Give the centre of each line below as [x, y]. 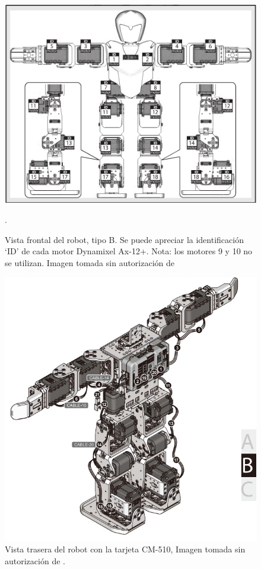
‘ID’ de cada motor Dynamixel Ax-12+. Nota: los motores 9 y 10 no [129, 251]
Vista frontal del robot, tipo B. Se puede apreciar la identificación [124, 239]
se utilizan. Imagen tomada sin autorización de [90, 262]
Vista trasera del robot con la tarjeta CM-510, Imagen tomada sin [125, 549]
